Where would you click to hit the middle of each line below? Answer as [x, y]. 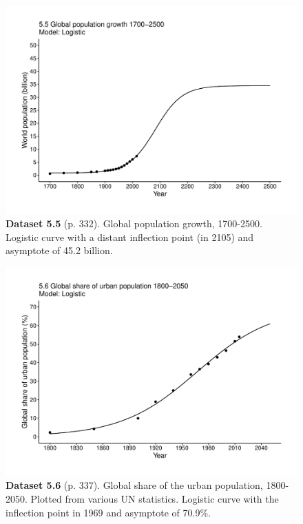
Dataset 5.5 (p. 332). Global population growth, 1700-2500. [134, 223]
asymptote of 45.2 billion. [59, 250]
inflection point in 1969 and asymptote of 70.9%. [108, 512]
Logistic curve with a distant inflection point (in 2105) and [130, 237]
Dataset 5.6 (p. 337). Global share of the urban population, [134, 485]
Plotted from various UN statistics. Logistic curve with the [155, 498]
